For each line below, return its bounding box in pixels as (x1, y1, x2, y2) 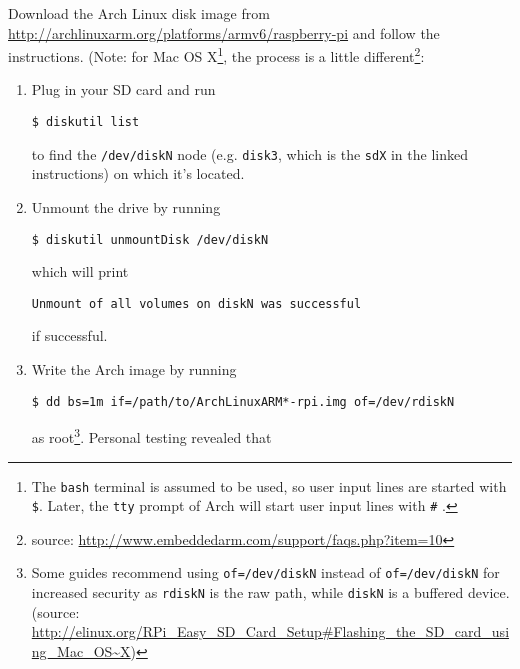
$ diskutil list (31, 115, 140, 130)
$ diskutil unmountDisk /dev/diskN (31, 232, 269, 247)
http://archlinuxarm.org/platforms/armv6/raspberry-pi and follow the (8, 22, 440, 43)
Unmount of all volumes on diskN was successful (31, 296, 362, 311)
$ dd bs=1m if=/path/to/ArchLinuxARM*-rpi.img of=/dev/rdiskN (31, 394, 455, 409)
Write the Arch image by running (31, 359, 237, 380)
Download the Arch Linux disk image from (8, 3, 270, 23)
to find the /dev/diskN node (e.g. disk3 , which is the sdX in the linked (31, 143, 468, 164)
